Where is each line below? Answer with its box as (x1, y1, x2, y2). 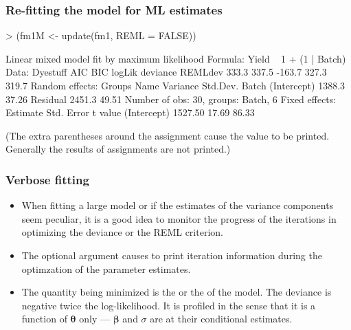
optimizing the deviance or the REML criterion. (21, 225, 223, 239)
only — (79, 311, 110, 326)
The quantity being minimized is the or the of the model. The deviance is (21, 285, 332, 299)
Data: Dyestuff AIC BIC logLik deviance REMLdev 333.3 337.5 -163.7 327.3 (5, 65, 327, 79)
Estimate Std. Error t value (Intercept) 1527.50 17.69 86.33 (5, 105, 255, 120)
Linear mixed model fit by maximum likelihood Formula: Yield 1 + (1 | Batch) (5, 51, 346, 65)
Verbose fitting (5, 170, 89, 188)
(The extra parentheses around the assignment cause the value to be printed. (5, 128, 330, 142)
